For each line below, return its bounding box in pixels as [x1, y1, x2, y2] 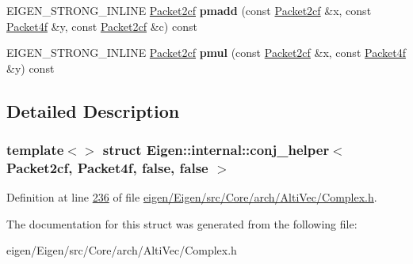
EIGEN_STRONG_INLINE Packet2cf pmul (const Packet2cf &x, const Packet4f [6, 44, 406, 61]
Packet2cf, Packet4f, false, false [6, 158, 208, 177]
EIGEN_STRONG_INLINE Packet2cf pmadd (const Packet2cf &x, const [6, 2, 372, 18]
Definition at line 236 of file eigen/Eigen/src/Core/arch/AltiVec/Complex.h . [6, 189, 377, 206]
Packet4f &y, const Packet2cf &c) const [6, 17, 197, 34]
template [6, 140, 64, 160]
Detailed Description [6, 98, 180, 123]
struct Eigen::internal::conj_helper [102, 140, 330, 160]
